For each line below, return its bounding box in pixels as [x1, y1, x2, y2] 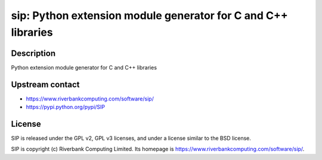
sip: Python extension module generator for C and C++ [11, 9, 289, 22]
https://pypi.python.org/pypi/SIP [26, 103, 106, 111]
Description [11, 48, 56, 58]
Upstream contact [11, 79, 80, 89]
